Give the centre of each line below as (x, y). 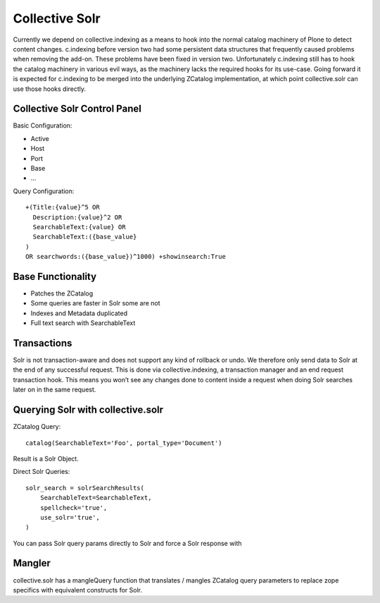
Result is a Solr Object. (46, 458)
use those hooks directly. (50, 89)
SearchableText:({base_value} (85, 237)
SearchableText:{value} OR (79, 227)
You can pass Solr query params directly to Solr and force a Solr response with (127, 543)
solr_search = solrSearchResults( (85, 488)
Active (40, 138)
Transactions (43, 343)
